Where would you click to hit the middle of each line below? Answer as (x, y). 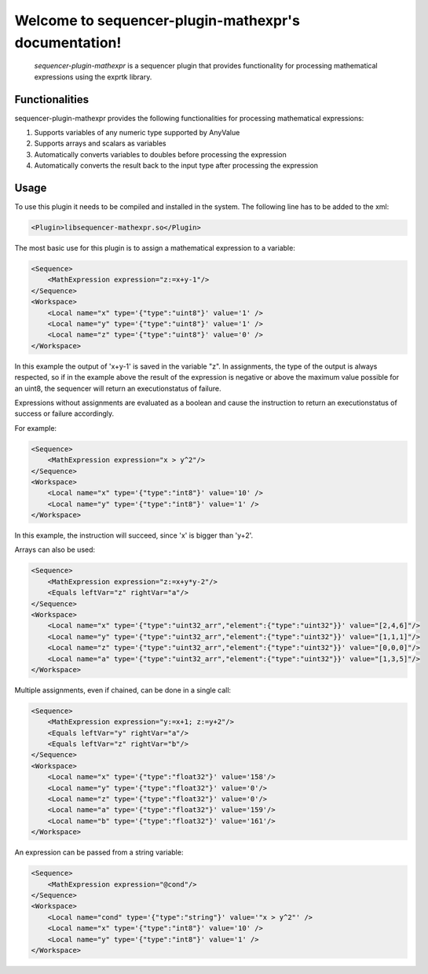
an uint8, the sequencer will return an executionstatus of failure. (118, 388)
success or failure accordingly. (64, 413)
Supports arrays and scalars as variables (100, 143)
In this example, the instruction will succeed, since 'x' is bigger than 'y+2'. (134, 535)
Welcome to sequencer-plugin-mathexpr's (157, 20)
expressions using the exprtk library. (93, 77)
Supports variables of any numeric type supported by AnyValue (137, 133)
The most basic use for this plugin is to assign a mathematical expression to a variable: (155, 248)
